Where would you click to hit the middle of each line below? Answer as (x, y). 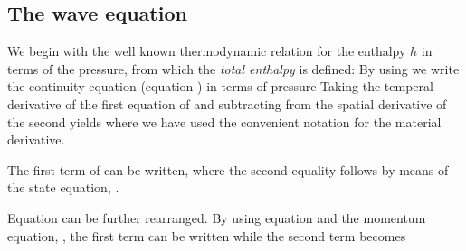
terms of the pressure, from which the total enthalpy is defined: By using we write (233, 68)
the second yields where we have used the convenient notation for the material (224, 121)
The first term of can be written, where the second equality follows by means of (228, 169)
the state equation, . (63, 187)
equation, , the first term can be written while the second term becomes (207, 235)
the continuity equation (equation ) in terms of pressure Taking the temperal (220, 86)
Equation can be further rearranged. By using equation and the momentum (217, 217)
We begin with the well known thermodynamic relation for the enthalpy (207, 51)
